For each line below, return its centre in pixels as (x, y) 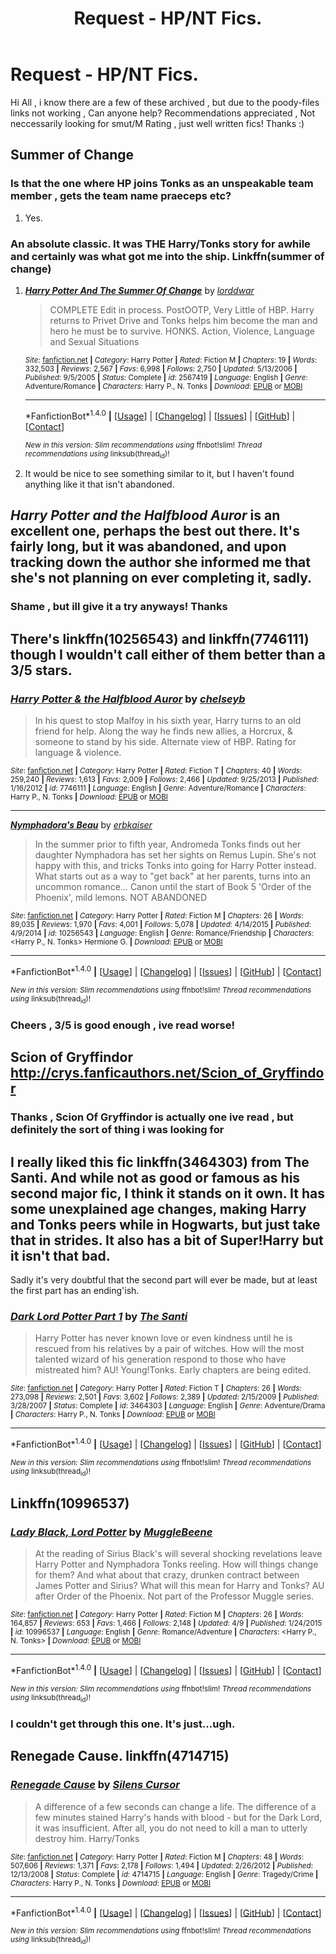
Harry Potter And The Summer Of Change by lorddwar (139, 290)
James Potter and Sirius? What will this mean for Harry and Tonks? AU (179, 1585)
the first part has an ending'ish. (75, 1290)
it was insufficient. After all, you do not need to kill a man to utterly (171, 1828)
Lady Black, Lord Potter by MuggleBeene (111, 1532)
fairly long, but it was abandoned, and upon (148, 547)
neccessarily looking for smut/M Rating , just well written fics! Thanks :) (157, 123)
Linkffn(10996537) (70, 1503)
